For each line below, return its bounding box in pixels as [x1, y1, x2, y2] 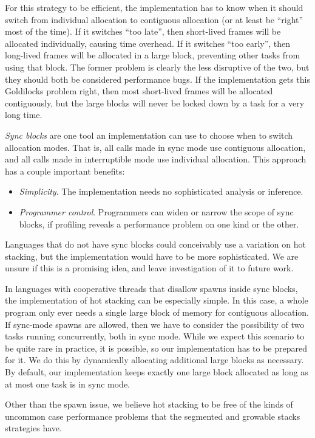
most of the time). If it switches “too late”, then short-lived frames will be [5, 25, 281, 38]
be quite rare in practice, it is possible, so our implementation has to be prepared [5, 341, 308, 354]
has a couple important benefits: [5, 164, 125, 177]
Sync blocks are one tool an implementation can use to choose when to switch [5, 128, 293, 141]
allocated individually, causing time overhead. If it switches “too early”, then [5, 36, 291, 49]
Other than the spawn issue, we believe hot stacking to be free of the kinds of [5, 398, 293, 411]
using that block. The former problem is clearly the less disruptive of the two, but [5, 60, 310, 73]
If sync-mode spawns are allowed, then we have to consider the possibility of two [5, 318, 305, 330]
